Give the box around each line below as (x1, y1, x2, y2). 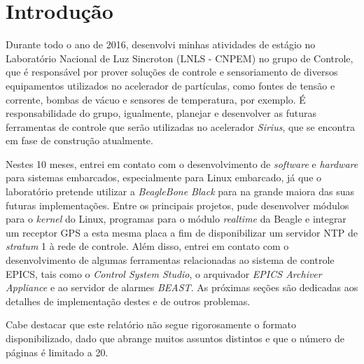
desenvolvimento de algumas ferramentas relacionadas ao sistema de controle (6, 253, 335, 267)
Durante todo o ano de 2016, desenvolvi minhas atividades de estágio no (6, 37, 316, 52)
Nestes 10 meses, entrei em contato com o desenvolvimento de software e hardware (6, 156, 358, 171)
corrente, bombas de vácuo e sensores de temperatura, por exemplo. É (6, 92, 306, 106)
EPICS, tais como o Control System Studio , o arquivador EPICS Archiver (6, 266, 322, 281)
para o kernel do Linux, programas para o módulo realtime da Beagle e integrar (6, 211, 346, 226)
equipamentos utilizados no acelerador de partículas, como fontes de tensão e (6, 78, 335, 92)
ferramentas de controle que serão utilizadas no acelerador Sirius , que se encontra (6, 119, 355, 134)
